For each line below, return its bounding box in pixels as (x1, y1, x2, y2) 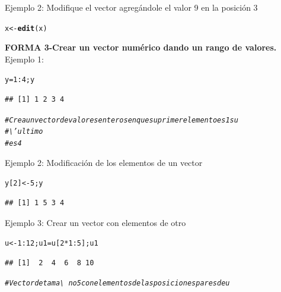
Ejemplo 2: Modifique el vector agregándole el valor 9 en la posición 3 (5, 1, 258, 13)
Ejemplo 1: (5, 52, 44, 65)
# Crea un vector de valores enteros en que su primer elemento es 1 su (5, 115, 238, 124)
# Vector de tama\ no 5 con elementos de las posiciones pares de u (5, 279, 230, 288)
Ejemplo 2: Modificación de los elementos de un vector (5, 156, 203, 168)
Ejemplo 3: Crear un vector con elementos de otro (5, 216, 186, 228)
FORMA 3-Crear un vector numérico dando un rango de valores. (5, 41, 277, 54)
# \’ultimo (5, 127, 43, 136)
